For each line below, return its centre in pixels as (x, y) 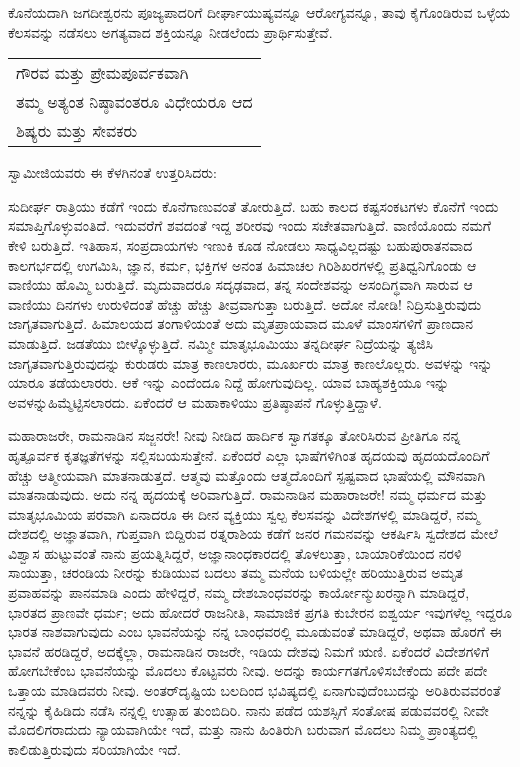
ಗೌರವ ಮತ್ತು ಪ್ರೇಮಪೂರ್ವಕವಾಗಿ (102, 73)
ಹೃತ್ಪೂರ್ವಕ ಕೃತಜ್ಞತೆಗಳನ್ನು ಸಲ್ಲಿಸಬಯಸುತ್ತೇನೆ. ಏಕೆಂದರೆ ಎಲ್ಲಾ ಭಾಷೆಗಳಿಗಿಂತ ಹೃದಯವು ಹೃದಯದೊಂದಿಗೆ (249, 454)
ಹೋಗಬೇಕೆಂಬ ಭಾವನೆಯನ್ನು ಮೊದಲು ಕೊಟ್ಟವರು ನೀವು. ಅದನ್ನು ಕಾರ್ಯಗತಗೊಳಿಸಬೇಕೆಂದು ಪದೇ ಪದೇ (248, 670)
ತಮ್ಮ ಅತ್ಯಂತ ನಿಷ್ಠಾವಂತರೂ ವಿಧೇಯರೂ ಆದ (134, 102)
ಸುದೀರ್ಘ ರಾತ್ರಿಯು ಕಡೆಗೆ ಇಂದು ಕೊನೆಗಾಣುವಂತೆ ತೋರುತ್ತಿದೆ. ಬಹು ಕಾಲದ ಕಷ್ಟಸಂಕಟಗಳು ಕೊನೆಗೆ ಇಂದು (253, 205)
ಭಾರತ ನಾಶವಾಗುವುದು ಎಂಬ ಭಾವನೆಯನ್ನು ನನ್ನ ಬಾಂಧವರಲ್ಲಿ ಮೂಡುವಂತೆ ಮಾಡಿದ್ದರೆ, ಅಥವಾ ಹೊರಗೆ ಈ (255, 631)
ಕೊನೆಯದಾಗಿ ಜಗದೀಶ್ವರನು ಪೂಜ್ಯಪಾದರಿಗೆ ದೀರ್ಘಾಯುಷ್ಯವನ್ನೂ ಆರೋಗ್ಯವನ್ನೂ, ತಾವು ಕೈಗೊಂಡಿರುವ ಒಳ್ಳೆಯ (259, 12)
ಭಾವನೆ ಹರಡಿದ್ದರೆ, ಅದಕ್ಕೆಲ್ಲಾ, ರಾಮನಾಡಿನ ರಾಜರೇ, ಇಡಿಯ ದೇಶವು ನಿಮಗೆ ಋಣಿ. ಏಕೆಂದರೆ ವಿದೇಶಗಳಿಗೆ (249, 650)
